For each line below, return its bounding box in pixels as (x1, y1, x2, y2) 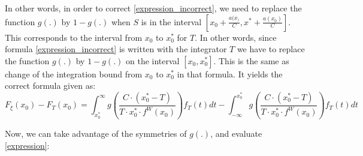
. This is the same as (213, 54, 289, 67)
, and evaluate (210, 127, 262, 139)
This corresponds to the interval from (5, 31, 143, 43)
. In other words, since (195, 31, 277, 43)
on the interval (125, 54, 180, 67)
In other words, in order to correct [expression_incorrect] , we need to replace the (5, 2, 302, 14)
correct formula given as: (5, 79, 96, 92)
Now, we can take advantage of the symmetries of (5, 127, 187, 139)
